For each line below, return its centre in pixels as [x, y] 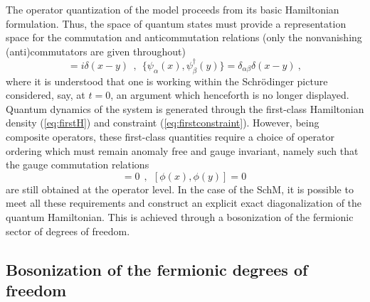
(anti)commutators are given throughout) [96, 51]
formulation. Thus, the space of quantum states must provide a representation [176, 23]
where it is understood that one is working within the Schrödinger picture [167, 81]
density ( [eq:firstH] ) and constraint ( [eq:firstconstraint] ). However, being [163, 123]
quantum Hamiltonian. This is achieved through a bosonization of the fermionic [180, 216]
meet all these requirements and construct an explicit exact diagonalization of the [184, 203]
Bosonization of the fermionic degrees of [157, 269]
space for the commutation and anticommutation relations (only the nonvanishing [184, 37]
